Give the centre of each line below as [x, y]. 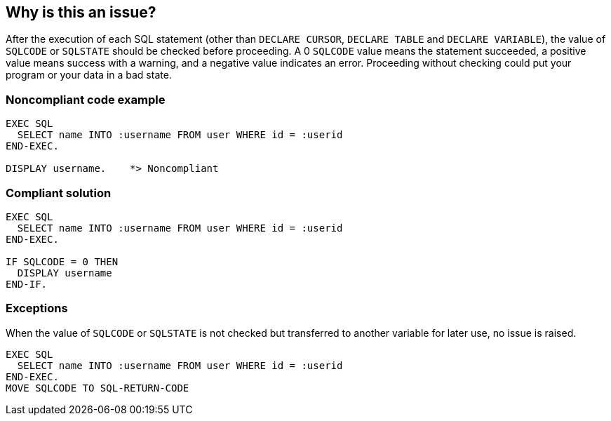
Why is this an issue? [81, 12]
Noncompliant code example [86, 99]
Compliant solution [59, 193]
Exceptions [37, 308]
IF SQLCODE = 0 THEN [62, 261]
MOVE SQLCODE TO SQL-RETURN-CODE [98, 388]
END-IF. [27, 284]
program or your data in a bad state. [89, 75]
